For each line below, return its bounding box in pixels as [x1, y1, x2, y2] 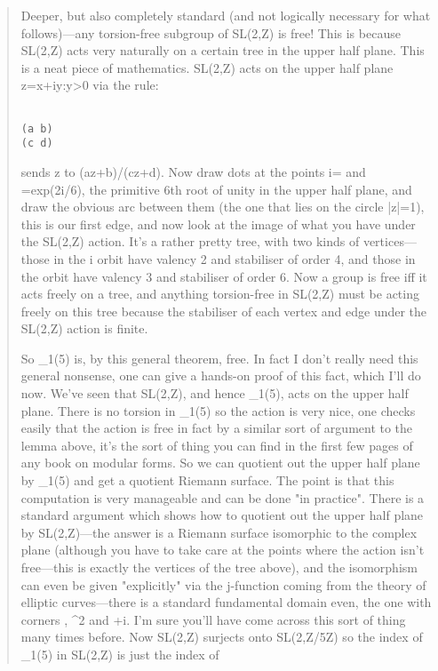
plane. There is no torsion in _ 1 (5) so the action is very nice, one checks [20, 401, 416, 419]
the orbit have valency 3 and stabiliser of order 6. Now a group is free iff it [20, 267, 427, 285]
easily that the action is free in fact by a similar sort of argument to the [20, 419, 413, 437]
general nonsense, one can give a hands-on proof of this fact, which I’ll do [20, 366, 421, 385]
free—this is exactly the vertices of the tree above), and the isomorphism [20, 558, 418, 576]
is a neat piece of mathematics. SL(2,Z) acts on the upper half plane [20, 58, 394, 76]
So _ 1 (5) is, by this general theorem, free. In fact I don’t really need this [20, 348, 418, 367]
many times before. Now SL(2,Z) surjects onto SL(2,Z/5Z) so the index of [20, 627, 423, 646]
